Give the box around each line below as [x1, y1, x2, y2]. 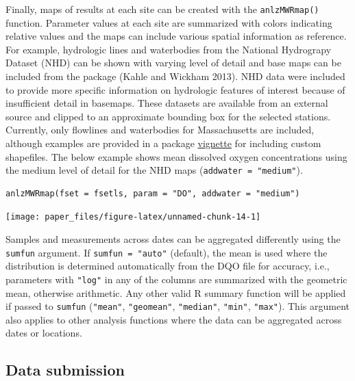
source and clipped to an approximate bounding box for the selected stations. [5, 109, 331, 123]
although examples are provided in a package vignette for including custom [5, 136, 321, 150]
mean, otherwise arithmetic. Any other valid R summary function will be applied [5, 285, 346, 300]
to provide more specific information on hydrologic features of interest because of [5, 82, 345, 96]
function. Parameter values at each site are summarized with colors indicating [5, 15, 332, 29]
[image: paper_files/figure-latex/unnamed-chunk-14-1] [5, 212, 261, 222]
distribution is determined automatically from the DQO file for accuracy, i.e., [5, 259, 330, 273]
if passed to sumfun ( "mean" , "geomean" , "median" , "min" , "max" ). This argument [5, 299, 350, 313]
